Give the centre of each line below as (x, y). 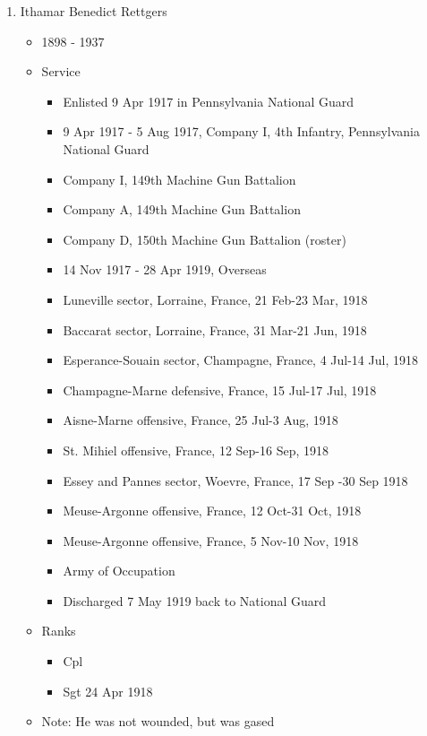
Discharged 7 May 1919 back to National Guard (195, 600)
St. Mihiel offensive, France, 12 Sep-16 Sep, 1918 (196, 450)
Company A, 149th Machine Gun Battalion (182, 209)
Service (61, 71)
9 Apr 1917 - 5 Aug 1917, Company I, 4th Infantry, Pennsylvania (241, 131)
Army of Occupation (119, 571)
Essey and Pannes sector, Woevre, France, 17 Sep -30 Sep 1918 (235, 480)
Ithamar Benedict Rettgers (94, 11)
